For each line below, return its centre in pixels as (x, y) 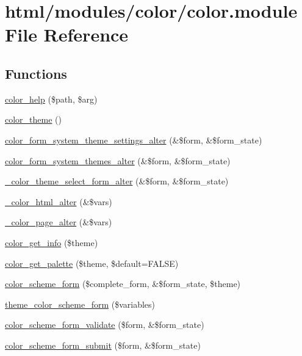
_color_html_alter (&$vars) (59, 201)
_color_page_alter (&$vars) (59, 222)
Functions (36, 73)
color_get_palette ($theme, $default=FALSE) (92, 263)
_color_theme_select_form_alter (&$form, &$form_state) (117, 181)
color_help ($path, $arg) (51, 99)
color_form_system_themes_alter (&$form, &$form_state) (118, 160)
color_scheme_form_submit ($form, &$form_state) (103, 345)
